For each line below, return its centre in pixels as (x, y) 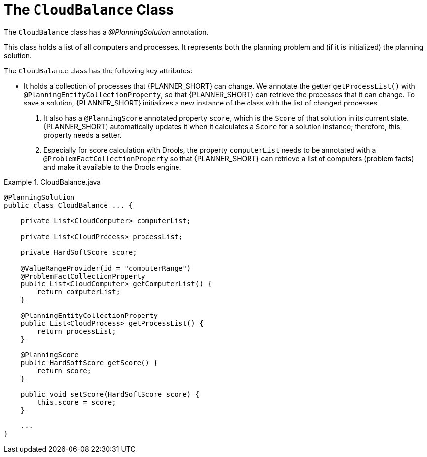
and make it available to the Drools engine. (112, 167)
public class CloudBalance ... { (69, 205)
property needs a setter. (83, 135)
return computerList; (79, 292)
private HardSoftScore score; (79, 252)
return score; (64, 370)
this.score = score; (77, 402)
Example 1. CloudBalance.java (53, 182)
